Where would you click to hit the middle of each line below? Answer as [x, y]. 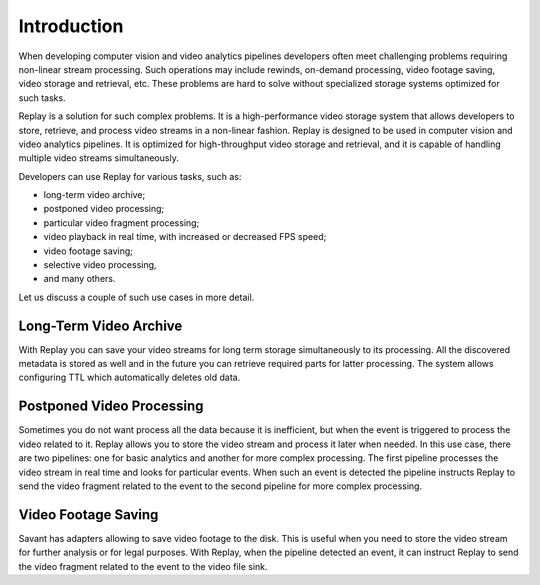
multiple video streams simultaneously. [98, 158]
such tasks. [42, 97]
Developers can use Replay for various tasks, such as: [130, 176]
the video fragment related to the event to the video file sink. [143, 566]
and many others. [79, 279]
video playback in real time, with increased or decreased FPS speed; [185, 237]
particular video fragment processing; [121, 222]
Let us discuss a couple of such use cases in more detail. [136, 297]
